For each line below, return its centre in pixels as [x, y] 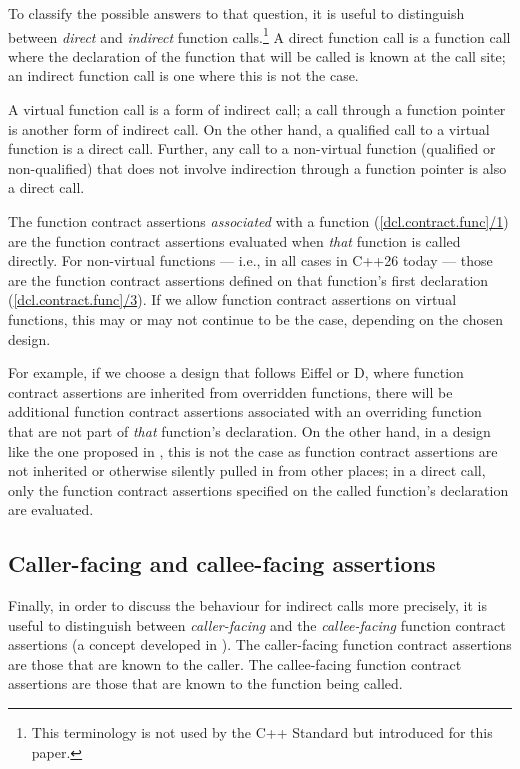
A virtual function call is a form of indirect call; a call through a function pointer [257, 109]
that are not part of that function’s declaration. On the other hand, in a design [249, 430]
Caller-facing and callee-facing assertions [222, 563]
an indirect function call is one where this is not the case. [183, 75]
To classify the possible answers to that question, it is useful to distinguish [236, 13]
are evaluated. [51, 509]
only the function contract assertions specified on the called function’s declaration [258, 489]
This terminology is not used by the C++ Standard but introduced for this [262, 732]
